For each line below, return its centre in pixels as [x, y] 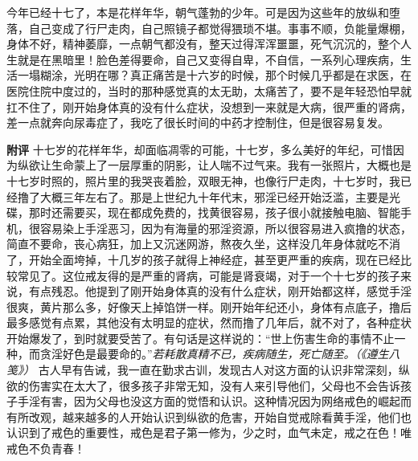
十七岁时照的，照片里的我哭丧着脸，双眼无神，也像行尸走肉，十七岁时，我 [203, 180]
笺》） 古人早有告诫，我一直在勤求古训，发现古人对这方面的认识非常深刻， [203, 370]
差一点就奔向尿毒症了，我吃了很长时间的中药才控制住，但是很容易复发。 [198, 122]
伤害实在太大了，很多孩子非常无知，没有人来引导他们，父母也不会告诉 [214, 385]
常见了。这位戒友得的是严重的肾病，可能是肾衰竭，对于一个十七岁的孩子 [209, 275]
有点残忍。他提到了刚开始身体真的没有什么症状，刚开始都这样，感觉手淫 [220, 291]
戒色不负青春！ [46, 449]
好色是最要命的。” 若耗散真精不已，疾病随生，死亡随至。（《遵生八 [231, 354]
